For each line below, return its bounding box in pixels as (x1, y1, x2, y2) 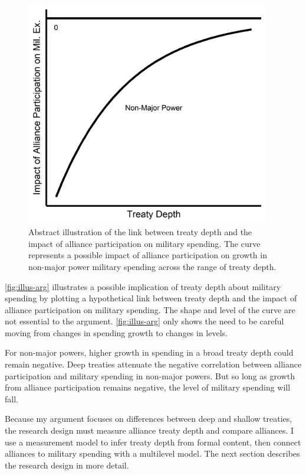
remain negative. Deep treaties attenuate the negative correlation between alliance (5, 358, 302, 370)
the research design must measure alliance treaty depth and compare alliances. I (5, 424, 294, 437)
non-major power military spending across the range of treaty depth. (28, 260, 277, 272)
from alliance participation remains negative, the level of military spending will (5, 381, 291, 393)
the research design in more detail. (5, 458, 129, 471)
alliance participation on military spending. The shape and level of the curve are (5, 303, 295, 315)
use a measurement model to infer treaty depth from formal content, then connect (5, 435, 301, 448)
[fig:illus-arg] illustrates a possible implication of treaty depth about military (5, 280, 281, 292)
